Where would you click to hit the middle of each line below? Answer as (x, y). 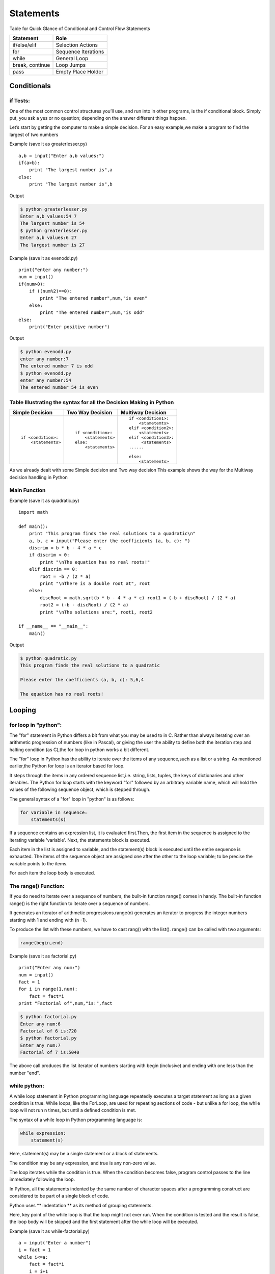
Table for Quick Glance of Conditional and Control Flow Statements (80, 29)
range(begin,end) (42, 943)
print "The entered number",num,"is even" (94, 298)
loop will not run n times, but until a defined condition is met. (73, 1110)
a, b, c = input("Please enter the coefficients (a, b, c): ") (109, 541)
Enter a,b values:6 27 (48, 238)
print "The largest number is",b (71, 184)
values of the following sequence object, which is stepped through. (80, 789)
